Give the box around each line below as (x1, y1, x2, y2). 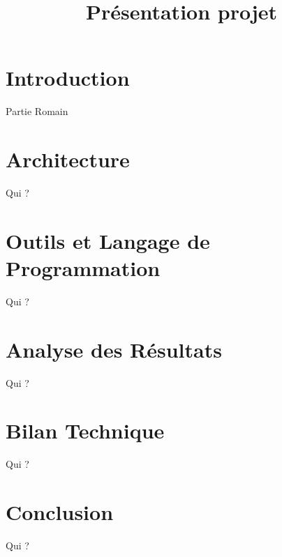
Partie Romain (6, 104, 68, 119)
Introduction (6, 63, 130, 92)
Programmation (6, 254, 161, 282)
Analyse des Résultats (6, 335, 222, 363)
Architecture (6, 145, 130, 174)
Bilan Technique (6, 416, 165, 445)
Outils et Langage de (6, 226, 210, 254)
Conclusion (6, 498, 114, 526)
